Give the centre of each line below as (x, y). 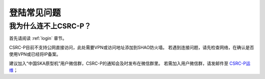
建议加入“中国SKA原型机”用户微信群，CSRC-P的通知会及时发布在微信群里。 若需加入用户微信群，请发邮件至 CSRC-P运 (130, 63)
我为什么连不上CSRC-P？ (50, 26)
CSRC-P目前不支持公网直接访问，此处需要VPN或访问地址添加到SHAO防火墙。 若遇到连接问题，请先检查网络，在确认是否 (132, 47)
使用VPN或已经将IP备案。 (35, 54)
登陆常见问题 (35, 13)
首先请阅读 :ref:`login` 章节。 (38, 38)
